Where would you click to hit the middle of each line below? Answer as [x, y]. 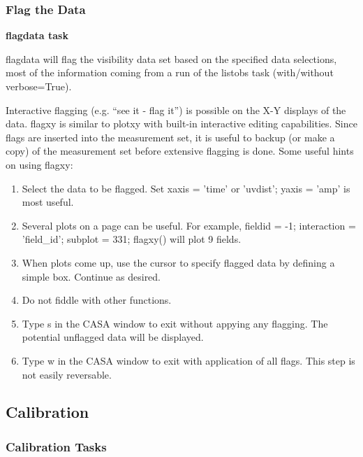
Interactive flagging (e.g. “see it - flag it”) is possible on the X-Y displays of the [176, 110]
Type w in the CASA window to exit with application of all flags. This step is [188, 360]
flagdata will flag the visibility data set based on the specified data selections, [171, 58]
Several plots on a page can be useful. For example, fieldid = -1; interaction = [189, 225]
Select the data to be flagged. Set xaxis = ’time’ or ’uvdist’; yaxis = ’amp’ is [186, 188]
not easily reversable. [67, 374]
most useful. [48, 202]
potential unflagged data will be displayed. [113, 337]
